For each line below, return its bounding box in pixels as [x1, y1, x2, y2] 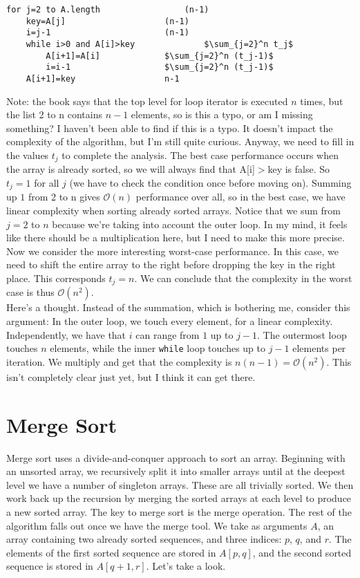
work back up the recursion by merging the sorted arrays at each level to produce [6, 491, 352, 505]
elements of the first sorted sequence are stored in [6, 545, 216, 559]
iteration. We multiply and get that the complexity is [6, 354, 232, 369]
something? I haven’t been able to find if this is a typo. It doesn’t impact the [6, 120, 333, 135]
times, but [300, 93, 343, 108]
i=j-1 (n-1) [26, 28, 189, 38]
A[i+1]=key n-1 [26, 73, 180, 84]
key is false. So [267, 162, 330, 176]
